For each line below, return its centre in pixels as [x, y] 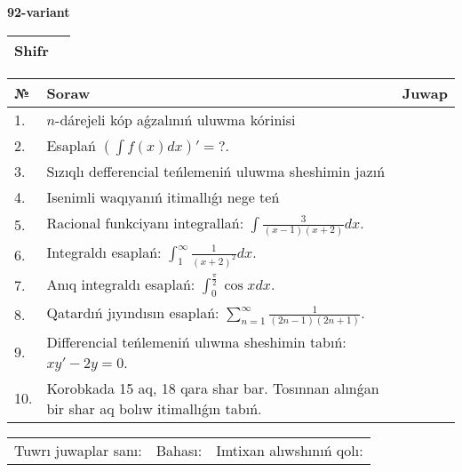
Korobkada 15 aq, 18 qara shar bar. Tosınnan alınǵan [213, 388]
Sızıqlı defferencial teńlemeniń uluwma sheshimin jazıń [216, 171]
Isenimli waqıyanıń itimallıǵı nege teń [163, 196]
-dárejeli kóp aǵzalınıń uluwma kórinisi [175, 119]
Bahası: [179, 450]
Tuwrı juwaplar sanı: [78, 450]
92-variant [39, 12]
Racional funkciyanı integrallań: [145, 222]
